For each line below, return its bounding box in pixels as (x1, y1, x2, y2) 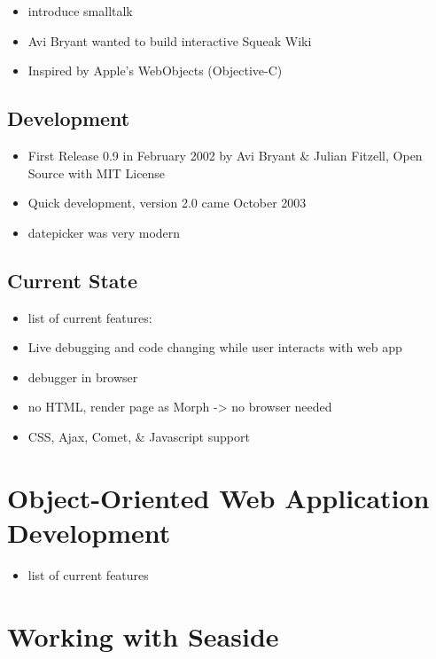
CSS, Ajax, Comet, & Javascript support (27, 427, 250, 445)
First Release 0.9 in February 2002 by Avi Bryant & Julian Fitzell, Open (27, 145, 423, 164)
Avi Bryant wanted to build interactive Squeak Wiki (27, 31, 312, 50)
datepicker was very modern (27, 223, 181, 241)
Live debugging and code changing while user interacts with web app (27, 338, 402, 357)
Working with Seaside (7, 617, 279, 654)
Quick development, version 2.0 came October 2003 (27, 193, 307, 212)
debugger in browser (27, 367, 138, 386)
